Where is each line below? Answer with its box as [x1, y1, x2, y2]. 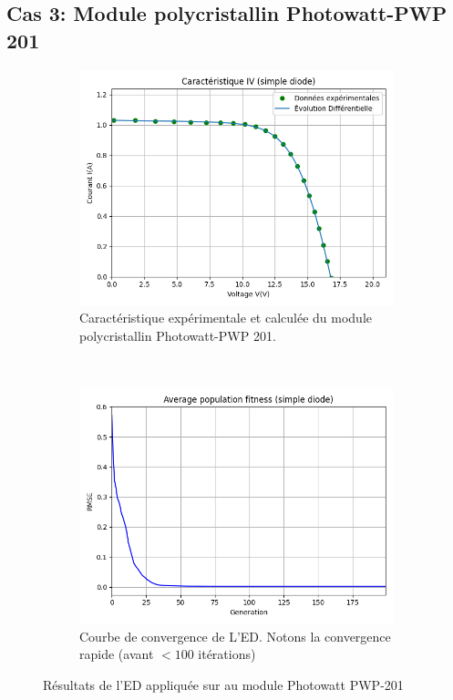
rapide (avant [79, 644, 154, 664]
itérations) [198, 644, 256, 664]
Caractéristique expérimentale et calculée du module [79, 308, 373, 327]
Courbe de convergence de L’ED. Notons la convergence [79, 626, 391, 645]
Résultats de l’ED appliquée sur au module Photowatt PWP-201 [43, 674, 404, 694]
